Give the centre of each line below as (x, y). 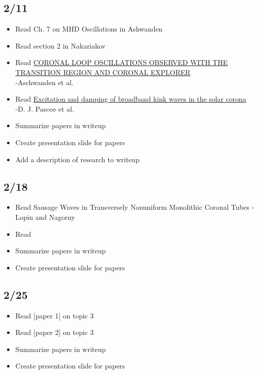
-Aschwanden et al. (44, 82)
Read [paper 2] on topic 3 (54, 332)
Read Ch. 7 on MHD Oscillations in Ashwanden (89, 29)
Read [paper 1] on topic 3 (54, 315)
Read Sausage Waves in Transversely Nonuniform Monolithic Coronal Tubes (132, 207)
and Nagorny (55, 217)
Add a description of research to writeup (77, 159)
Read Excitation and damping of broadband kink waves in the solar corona (131, 99)
